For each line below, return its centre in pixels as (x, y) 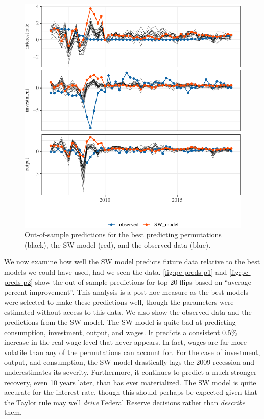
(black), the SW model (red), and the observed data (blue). (118, 244)
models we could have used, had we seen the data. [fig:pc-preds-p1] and (116, 272)
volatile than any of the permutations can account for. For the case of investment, (132, 352)
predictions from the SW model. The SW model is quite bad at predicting (120, 322)
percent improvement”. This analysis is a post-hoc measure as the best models (126, 292)
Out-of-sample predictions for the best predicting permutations (123, 235)
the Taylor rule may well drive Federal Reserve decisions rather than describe (125, 402)
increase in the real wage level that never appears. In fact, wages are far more (125, 342)
